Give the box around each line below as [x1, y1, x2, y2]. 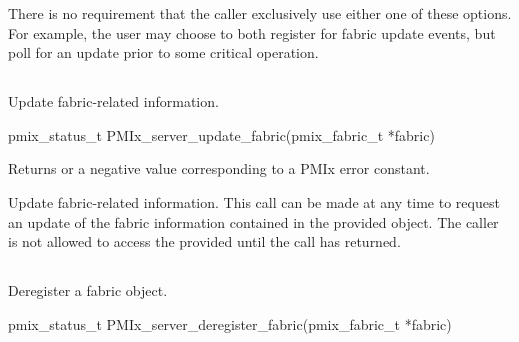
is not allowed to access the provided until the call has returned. [8, 231, 401, 252]
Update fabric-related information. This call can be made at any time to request [8, 191, 500, 212]
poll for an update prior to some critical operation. [8, 42, 319, 63]
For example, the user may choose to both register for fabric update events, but [8, 22, 496, 43]
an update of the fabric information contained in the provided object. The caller [8, 211, 499, 232]
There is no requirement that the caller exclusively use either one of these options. [8, 3, 512, 23]
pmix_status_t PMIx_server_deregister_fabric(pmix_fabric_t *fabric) [8, 313, 452, 334]
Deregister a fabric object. [8, 280, 168, 301]
